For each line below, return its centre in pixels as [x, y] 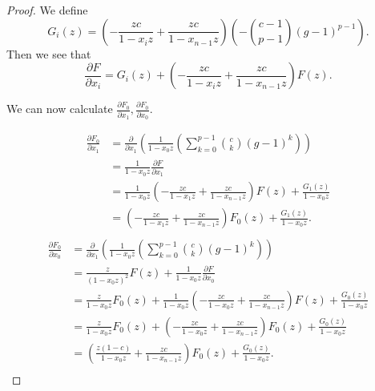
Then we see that [49, 53]
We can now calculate [60, 109]
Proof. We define [47, 10]
